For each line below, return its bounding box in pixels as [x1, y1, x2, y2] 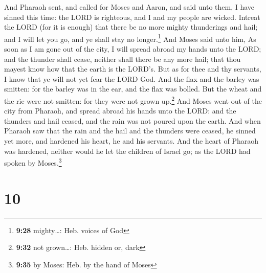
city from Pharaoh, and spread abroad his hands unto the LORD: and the [4, 105, 236, 116]
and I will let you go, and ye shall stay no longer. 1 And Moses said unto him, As [4, 32, 256, 44]
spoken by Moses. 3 [4, 156, 62, 168]
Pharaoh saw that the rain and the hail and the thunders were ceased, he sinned [4, 125, 256, 136]
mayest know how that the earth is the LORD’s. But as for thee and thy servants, [4, 63, 261, 74]
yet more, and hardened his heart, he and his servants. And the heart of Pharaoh [4, 135, 258, 146]
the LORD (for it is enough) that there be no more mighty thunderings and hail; [4, 21, 258, 32]
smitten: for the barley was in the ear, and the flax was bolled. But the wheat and [4, 83, 262, 94]
